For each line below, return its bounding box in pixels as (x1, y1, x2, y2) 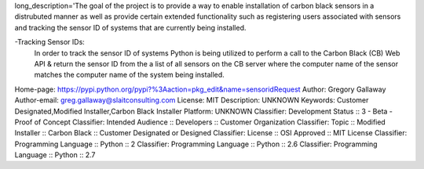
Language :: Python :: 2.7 (14, 150, 96, 160)
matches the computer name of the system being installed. (34, 70, 225, 80)
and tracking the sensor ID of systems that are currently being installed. (14, 23, 247, 32)
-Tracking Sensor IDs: (14, 38, 86, 47)
